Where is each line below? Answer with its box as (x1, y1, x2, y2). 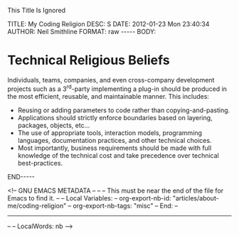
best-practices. (17, 159, 63, 167)
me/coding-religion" (7, 201, 67, 210)
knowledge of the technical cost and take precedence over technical (17, 151, 219, 159)
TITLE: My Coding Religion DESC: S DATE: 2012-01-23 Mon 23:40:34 (7, 20, 210, 28)
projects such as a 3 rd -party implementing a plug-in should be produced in (7, 83, 228, 93)
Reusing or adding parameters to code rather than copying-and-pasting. (17, 106, 230, 114)
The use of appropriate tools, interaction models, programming (17, 128, 203, 137)
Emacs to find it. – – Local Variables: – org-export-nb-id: (7, 193, 171, 202)
